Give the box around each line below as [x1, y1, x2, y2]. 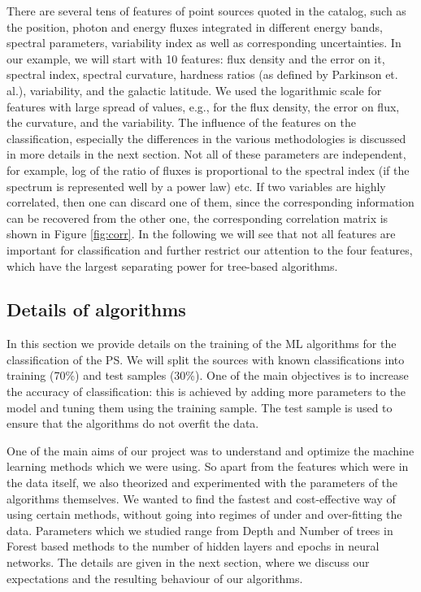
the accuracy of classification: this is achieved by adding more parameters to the [7, 383, 406, 400]
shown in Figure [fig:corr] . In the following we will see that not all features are [7, 225, 396, 242]
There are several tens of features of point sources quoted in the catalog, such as [7, 2, 406, 19]
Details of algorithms [7, 297, 186, 322]
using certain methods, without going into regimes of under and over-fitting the [7, 506, 402, 523]
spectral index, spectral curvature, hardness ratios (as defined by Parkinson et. [7, 66, 398, 83]
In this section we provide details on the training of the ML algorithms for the [7, 335, 397, 352]
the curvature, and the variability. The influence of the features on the [7, 114, 356, 131]
